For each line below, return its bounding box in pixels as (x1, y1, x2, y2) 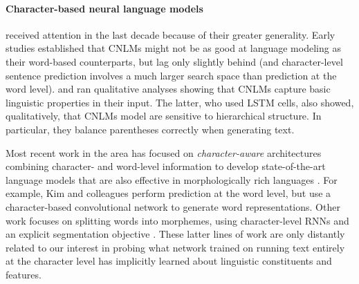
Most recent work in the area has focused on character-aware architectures (6, 145, 322, 160)
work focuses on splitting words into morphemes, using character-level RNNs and (6, 213, 349, 227)
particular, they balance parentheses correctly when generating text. (6, 122, 295, 136)
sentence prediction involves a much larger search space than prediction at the (6, 68, 337, 82)
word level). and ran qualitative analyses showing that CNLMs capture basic (6, 82, 331, 96)
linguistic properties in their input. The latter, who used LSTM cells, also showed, (6, 95, 354, 109)
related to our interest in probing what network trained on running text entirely (6, 240, 345, 254)
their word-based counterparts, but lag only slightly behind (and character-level (6, 54, 343, 68)
